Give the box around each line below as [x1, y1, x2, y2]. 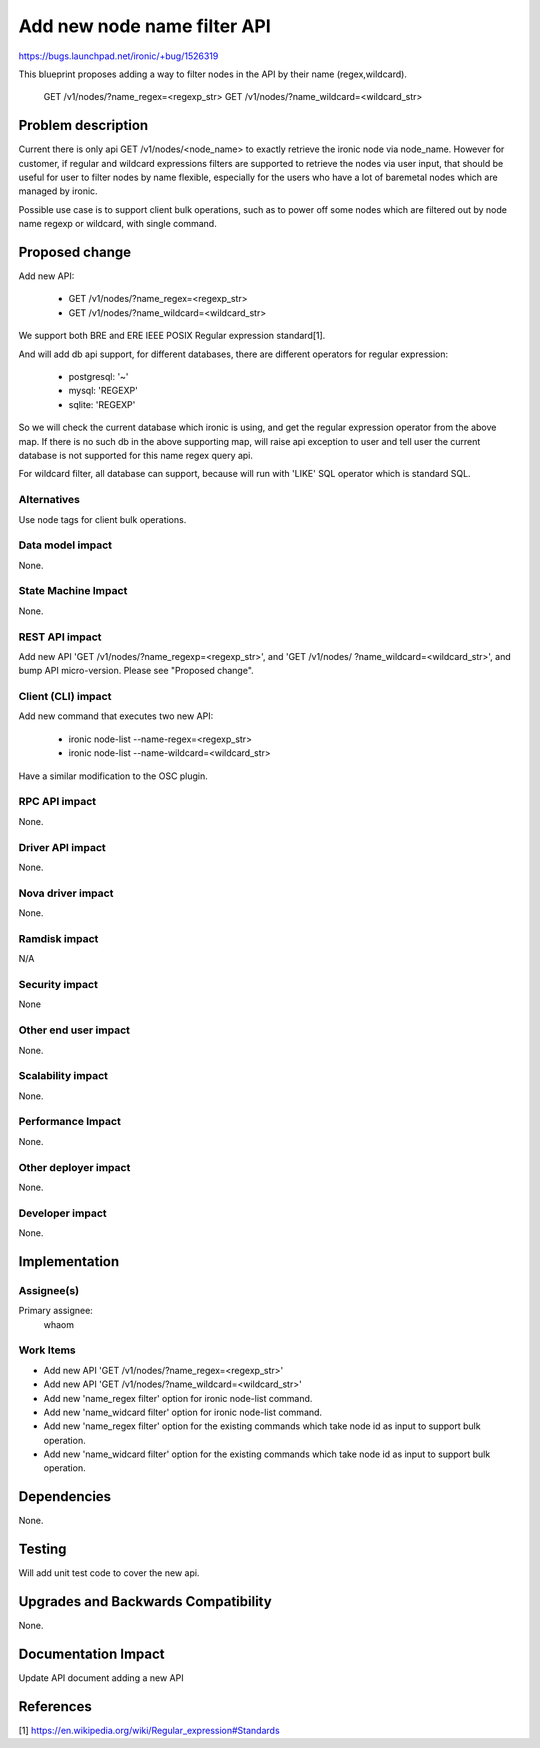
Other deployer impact [18, 1160, 131, 1174]
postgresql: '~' [68, 371, 129, 383]
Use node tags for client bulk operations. [18, 513, 187, 525]
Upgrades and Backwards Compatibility [18, 1593, 272, 1610]
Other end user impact [18, 1023, 130, 1037]
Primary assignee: [18, 1305, 94, 1317]
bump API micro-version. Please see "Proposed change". [18, 665, 254, 677]
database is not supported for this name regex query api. [18, 450, 254, 461]
